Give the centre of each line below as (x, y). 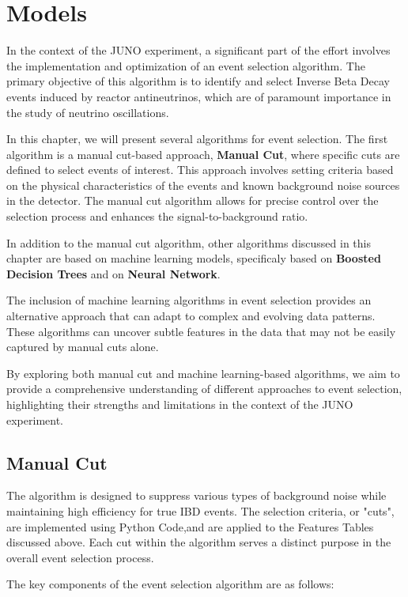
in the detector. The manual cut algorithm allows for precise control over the (193, 200)
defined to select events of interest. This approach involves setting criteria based (200, 170)
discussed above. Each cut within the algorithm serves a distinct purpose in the (199, 542)
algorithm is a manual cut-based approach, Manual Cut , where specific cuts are (203, 154)
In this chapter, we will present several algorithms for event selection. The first (197, 139)
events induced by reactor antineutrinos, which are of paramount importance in (199, 96)
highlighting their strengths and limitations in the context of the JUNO (180, 404)
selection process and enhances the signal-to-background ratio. (157, 216)
